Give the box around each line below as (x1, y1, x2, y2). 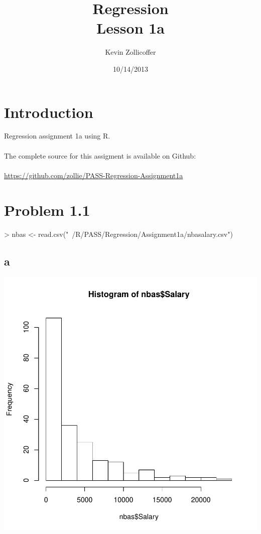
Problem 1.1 (4, 199, 90, 220)
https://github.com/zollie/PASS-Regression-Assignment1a (4, 170, 183, 180)
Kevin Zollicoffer (105, 47, 156, 57)
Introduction (4, 101, 93, 122)
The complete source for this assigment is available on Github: (4, 150, 196, 161)
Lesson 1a (96, 18, 165, 38)
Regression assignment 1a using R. (4, 130, 110, 141)
